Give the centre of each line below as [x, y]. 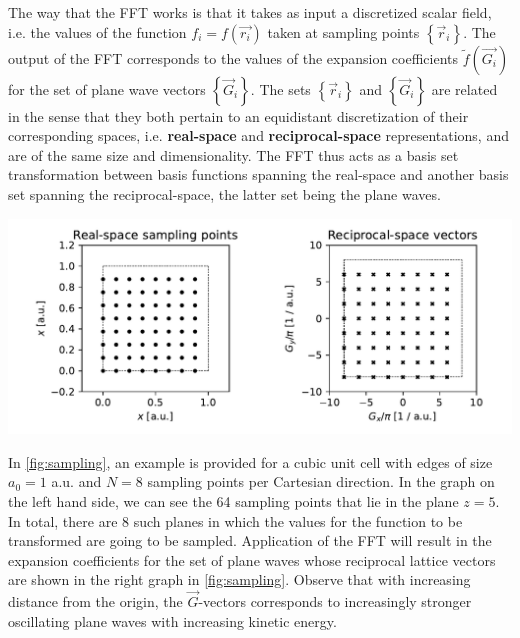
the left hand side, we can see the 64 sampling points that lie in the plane [233, 500]
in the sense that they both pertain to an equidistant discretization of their [238, 115]
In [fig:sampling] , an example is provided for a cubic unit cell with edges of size [250, 461]
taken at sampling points [343, 31]
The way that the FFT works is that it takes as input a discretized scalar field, [250, 12]
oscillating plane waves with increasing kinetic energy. [172, 620]
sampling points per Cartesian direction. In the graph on [321, 481]
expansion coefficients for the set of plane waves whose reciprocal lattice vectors [252, 559]
